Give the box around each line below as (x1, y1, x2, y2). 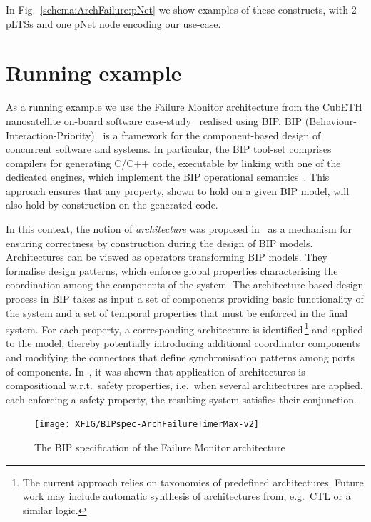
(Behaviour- (305, 113, 357, 128)
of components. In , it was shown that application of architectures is (6, 363, 305, 378)
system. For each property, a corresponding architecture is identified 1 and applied (6, 320, 363, 336)
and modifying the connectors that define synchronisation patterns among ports (6, 350, 355, 365)
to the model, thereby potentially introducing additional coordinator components (6, 336, 360, 351)
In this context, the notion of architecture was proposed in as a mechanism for (6, 221, 352, 236)
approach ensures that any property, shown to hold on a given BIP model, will (6, 183, 350, 198)
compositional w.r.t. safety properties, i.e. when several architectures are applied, (6, 378, 363, 393)
